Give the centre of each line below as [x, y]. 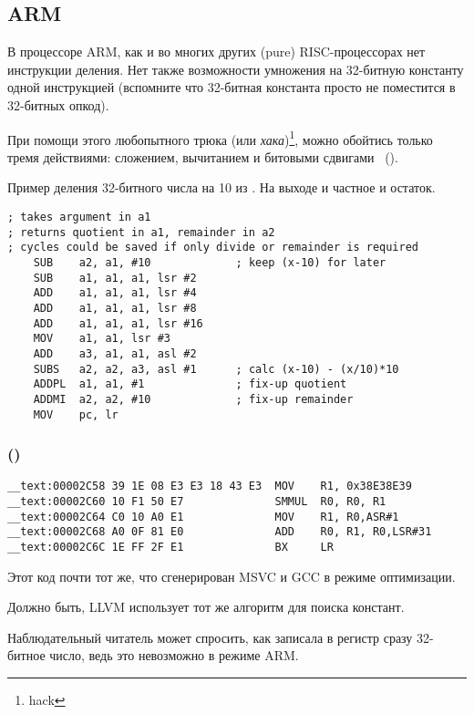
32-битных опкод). [58, 104]
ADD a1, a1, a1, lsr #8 [115, 308]
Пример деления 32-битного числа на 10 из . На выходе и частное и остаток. [222, 187]
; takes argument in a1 [79, 217]
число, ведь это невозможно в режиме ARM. [174, 655]
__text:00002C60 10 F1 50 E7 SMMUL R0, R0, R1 [197, 502]
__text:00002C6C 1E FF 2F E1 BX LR [170, 548]
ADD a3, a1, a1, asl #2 [115, 353]
